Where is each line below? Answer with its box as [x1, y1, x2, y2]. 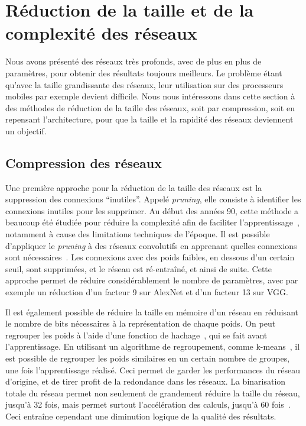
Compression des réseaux [5, 153, 162, 172]
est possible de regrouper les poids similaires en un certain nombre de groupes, [5, 351, 290, 364]
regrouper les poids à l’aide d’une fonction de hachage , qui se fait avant [5, 328, 268, 341]
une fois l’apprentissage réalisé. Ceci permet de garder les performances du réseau [5, 363, 300, 376]
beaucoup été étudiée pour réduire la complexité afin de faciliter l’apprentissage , [5, 216, 300, 228]
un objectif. [5, 124, 47, 137]
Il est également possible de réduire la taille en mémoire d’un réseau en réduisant [5, 305, 298, 318]
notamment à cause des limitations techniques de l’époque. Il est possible [5, 228, 270, 240]
